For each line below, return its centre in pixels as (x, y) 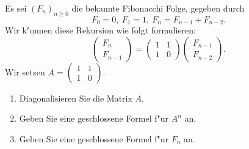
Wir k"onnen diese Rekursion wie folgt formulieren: (100, 30)
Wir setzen (25, 71)
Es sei (16, 8)
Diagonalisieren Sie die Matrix (76, 98)
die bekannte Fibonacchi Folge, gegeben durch (158, 8)
